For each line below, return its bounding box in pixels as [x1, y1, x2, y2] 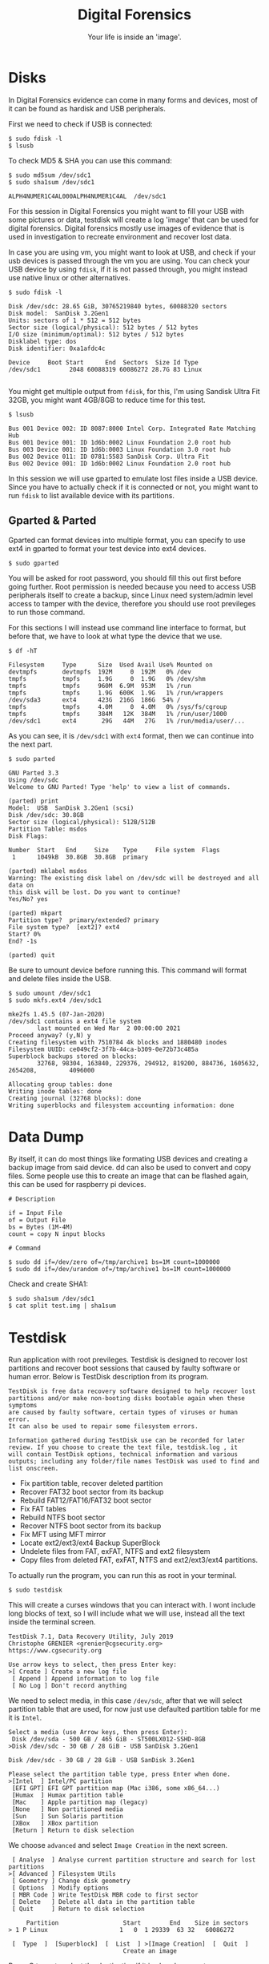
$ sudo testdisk [8, 1586, 62, 1595]
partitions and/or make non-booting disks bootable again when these [8, 1395, 246, 1403]
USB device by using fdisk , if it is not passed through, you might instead [8, 264, 248, 274]
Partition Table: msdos [8, 825, 88, 833]
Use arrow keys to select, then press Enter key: [8, 1660, 178, 1669]
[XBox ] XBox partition [11, 1820, 98, 1828]
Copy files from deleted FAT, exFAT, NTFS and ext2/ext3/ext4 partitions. [19, 1556, 259, 1565]
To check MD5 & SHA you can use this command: [8, 155, 172, 165]
